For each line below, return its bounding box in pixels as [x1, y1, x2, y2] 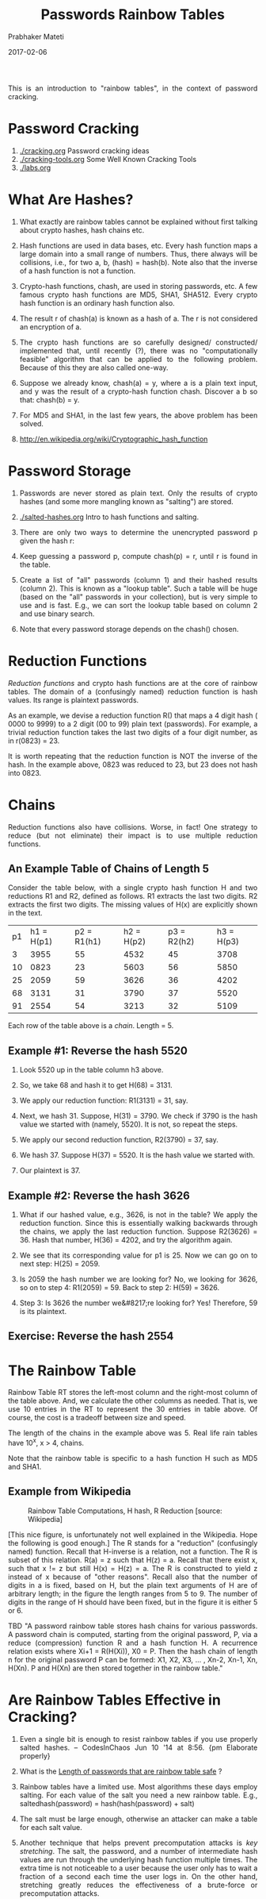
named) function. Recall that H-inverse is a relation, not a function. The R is [8, 1547, 258, 1556]
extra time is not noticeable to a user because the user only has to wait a [19, 1863, 258, 1873]
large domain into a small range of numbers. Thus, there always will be [19, 248, 258, 259]
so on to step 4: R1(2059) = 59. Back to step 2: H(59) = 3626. [19, 1283, 220, 1292]
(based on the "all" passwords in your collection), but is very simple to [19, 591, 258, 601]
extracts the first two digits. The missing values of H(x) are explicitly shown [8, 899, 258, 910]
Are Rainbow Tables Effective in [8, 1691, 221, 1709]
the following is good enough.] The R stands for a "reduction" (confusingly [8, 1538, 258, 1547]
